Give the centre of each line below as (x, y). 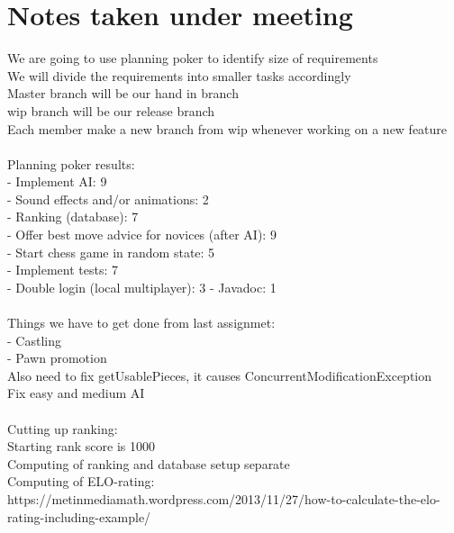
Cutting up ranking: (63, 428)
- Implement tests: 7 (63, 270)
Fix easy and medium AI (76, 393)
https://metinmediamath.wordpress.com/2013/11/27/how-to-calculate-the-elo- (224, 498)
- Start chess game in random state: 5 (111, 252)
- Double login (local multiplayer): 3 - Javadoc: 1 (142, 287)
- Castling (34, 340)
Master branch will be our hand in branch (123, 93)
